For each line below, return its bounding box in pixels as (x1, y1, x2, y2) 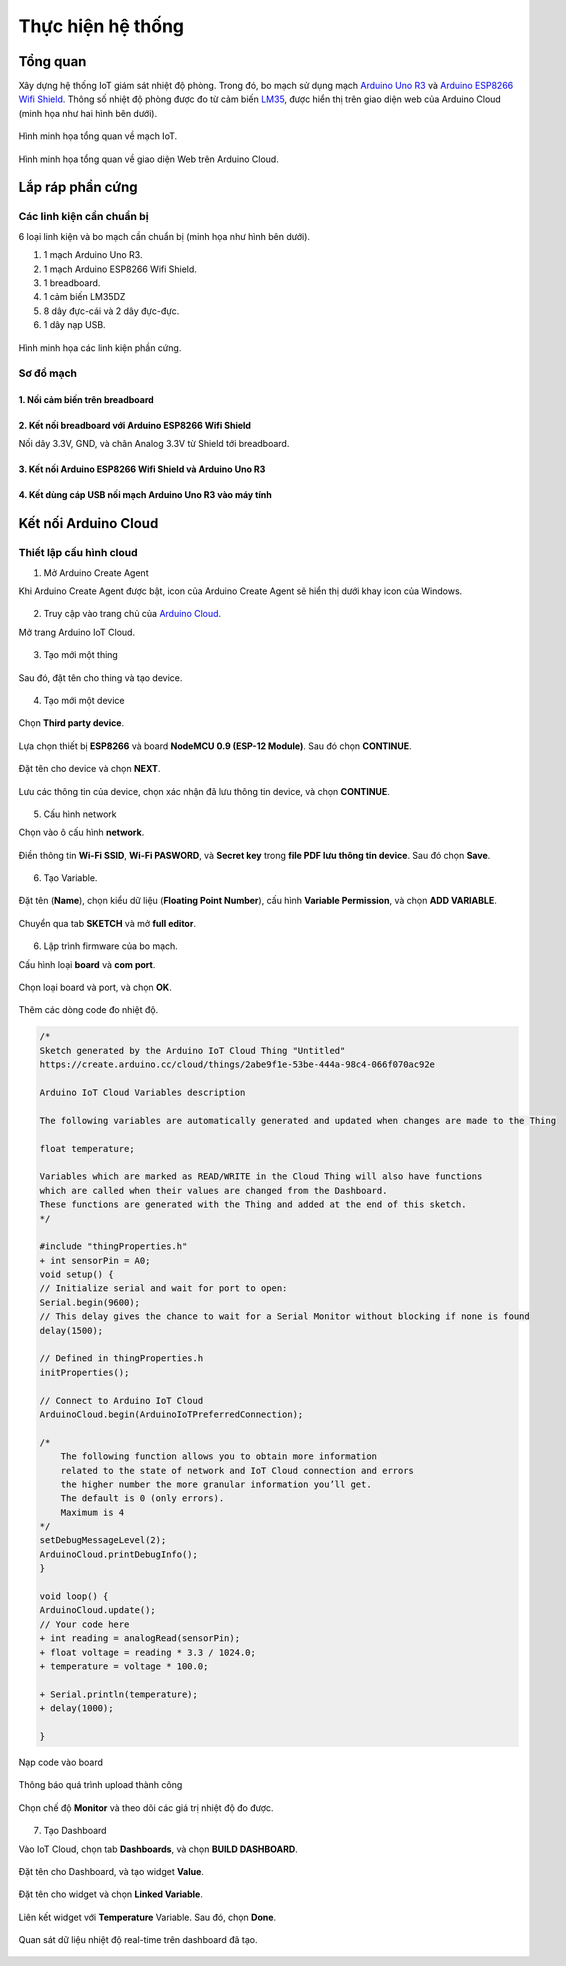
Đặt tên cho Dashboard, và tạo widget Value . (18, 1865, 205, 1877)
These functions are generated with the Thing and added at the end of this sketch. (39, 1199, 467, 1210)
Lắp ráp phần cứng (18, 179, 139, 196)
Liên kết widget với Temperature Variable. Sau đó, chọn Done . (18, 1911, 277, 1923)
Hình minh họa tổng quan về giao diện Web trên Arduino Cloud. (18, 153, 279, 165)
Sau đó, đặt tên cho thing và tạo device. (18, 671, 183, 684)
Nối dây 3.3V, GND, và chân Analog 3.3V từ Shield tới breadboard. (18, 438, 290, 450)
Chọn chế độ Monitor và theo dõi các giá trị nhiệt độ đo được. (18, 1801, 274, 1814)
